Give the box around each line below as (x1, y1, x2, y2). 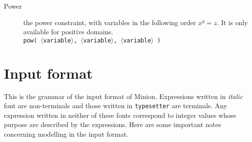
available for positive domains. (23, 27, 113, 37)
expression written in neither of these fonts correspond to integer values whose (4, 110, 236, 120)
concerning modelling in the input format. (4, 129, 128, 139)
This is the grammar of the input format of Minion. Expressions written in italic (4, 91, 243, 101)
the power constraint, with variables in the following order (23, 17, 196, 27)
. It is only (217, 17, 248, 27)
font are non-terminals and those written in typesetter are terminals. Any (4, 100, 227, 111)
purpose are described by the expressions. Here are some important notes (4, 119, 221, 129)
